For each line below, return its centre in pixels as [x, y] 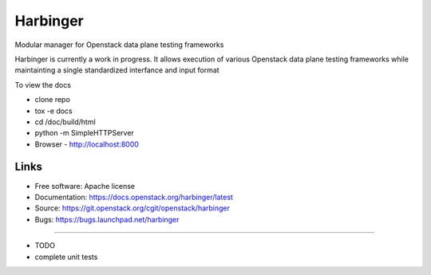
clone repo [53, 100]
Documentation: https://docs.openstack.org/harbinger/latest [134, 197]
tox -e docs [53, 111]
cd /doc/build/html [65, 122]
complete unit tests [66, 257]
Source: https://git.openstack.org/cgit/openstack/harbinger [132, 208]
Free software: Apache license [85, 186]
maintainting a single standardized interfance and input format [117, 70]
